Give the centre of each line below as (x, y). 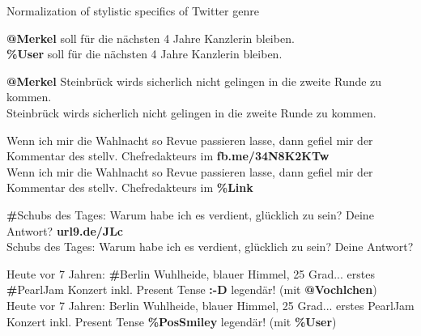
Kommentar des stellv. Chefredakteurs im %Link (130, 187)
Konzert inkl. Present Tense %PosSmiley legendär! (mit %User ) (172, 321)
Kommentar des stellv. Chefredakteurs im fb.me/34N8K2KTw (168, 156)
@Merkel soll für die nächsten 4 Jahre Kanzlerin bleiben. (151, 38)
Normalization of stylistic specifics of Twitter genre (133, 11)
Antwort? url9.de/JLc (65, 230)
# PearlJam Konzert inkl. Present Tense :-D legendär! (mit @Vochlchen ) (192, 289)
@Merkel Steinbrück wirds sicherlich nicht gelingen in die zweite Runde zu (194, 81)
